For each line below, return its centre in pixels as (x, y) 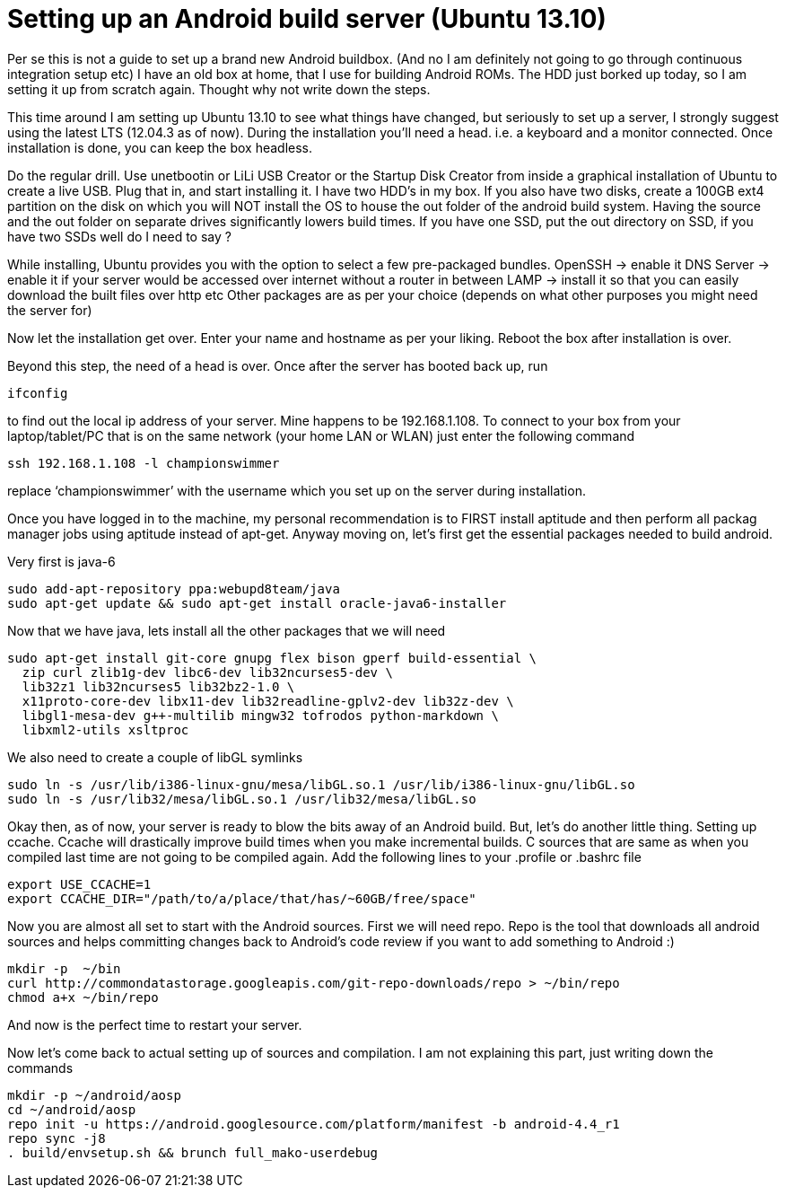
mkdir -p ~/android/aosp (94, 1095)
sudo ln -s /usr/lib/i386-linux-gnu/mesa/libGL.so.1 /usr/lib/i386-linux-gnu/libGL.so (321, 784)
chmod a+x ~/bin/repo (83, 997)
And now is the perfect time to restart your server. (155, 1024)
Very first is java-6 (61, 561)
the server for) (50, 310)
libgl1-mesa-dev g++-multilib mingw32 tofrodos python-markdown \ (260, 715)
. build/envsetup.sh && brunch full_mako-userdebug (193, 1152)
